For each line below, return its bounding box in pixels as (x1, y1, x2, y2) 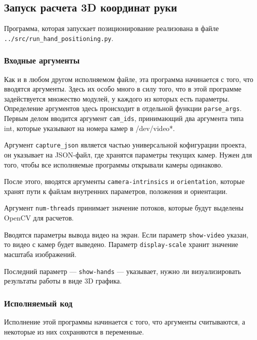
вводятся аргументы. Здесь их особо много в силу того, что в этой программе (4, 83, 241, 94)
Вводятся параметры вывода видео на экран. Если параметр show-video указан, (4, 229, 248, 239)
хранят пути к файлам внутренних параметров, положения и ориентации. (4, 185, 227, 196)
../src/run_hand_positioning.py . (4, 32, 113, 43)
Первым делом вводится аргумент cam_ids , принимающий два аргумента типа (4, 113, 244, 123)
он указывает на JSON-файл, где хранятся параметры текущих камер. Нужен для (4, 149, 252, 160)
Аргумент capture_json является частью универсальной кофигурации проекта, (4, 139, 246, 150)
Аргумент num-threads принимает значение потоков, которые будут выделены (4, 202, 243, 213)
